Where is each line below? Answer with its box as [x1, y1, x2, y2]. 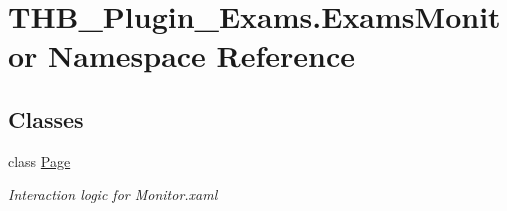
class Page [8, 150, 71, 171]
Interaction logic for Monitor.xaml [8, 184, 218, 205]
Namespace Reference [48, 35, 356, 76]
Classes [8, 103, 84, 134]
